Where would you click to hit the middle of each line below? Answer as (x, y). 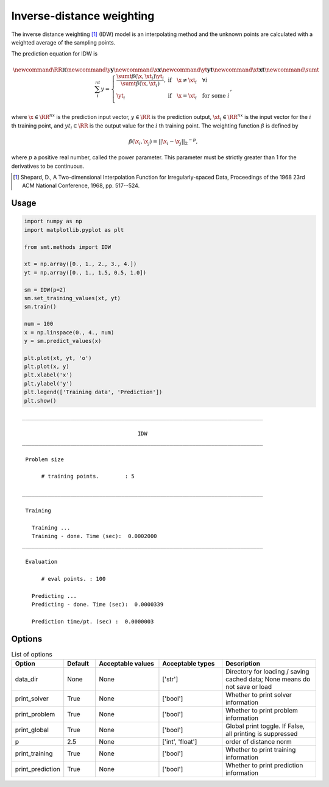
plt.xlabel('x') (48, 375)
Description (243, 664)
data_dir (27, 679)
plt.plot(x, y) (47, 367)
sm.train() (40, 307)
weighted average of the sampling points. (63, 42)
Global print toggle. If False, (265, 726)
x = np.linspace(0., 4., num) (69, 332)
